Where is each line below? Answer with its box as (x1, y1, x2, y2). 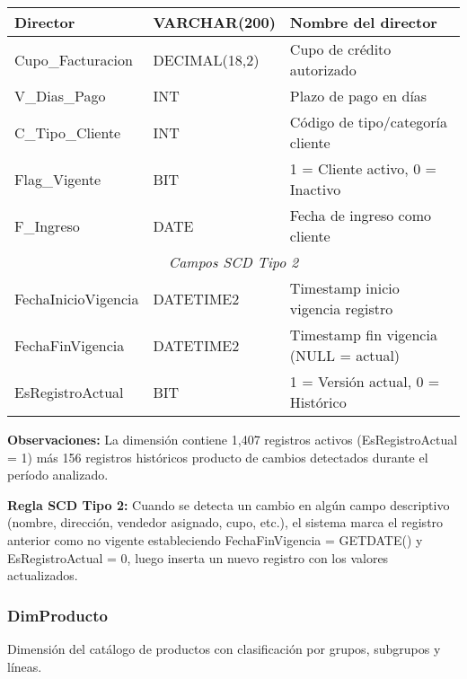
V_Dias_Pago (14, 85, 106, 106)
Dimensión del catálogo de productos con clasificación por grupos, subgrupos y (7, 639, 441, 657)
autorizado (289, 59, 357, 80)
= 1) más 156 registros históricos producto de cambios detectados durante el (7, 447, 428, 466)
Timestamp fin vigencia (289, 324, 437, 345)
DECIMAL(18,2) (153, 48, 260, 70)
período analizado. (7, 465, 109, 484)
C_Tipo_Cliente (14, 121, 121, 143)
